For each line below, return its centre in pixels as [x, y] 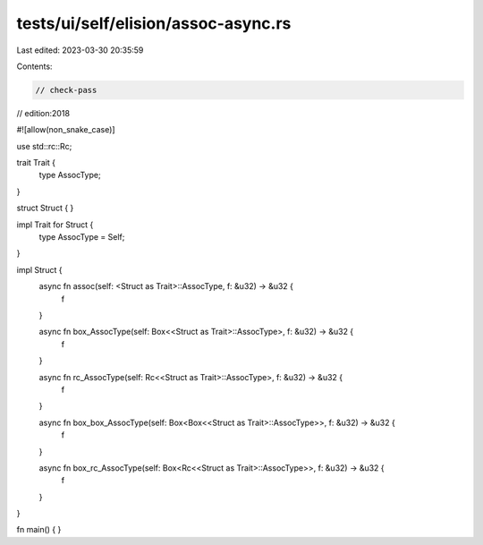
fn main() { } [39, 530]
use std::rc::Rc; [44, 146]
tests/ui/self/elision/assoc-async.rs [154, 23]
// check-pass [66, 90]
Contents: [34, 66]
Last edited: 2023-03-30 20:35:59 [80, 50]
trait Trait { [36, 163]
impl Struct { [39, 269]
